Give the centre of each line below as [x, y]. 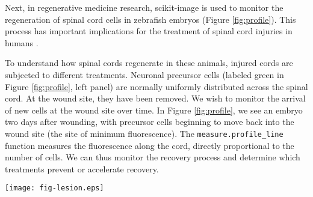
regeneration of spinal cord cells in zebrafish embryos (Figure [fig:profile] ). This [150, 19]
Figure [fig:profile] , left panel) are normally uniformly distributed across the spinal [156, 86]
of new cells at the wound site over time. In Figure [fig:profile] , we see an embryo [154, 110]
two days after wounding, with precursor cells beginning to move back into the [150, 122]
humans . [22, 42]
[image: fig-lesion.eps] [54, 188]
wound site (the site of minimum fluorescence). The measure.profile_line [144, 133]
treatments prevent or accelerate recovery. [82, 168]
